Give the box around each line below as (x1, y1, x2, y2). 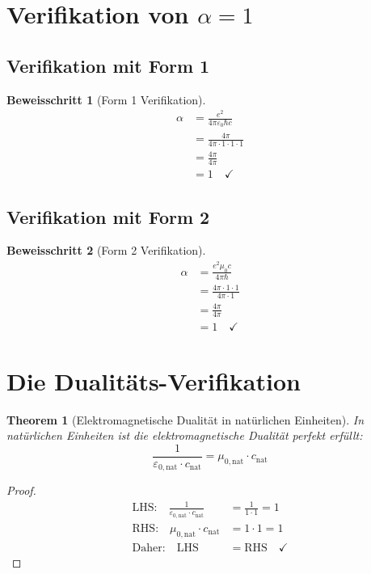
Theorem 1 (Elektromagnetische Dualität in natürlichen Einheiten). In (6, 411, 365, 428)
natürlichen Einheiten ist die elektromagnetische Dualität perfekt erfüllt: (6, 427, 363, 444)
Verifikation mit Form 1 (6, 53, 210, 78)
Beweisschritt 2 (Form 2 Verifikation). (6, 242, 206, 259)
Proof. (6, 482, 36, 499)
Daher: (132, 542, 166, 554)
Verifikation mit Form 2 (6, 204, 210, 229)
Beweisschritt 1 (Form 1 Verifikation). (6, 91, 206, 108)
